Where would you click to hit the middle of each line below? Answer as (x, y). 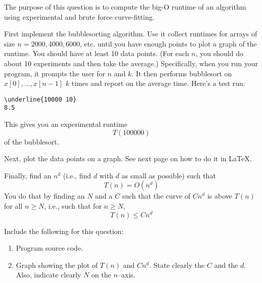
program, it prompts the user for (55, 73)
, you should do (219, 53)
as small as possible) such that (169, 175)
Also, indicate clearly (49, 275)
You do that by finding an (45, 196)
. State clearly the (177, 265)
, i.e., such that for (73, 206)
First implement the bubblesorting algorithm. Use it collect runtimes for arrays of (131, 34)
